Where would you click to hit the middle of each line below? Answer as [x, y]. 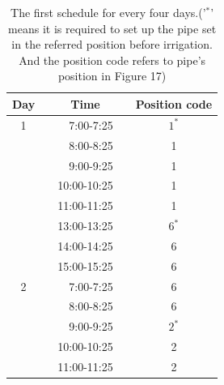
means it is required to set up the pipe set [112, 28]
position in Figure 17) [112, 76]
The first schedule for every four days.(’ [108, 12]
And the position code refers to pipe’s [112, 60]
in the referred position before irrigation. [112, 44]
